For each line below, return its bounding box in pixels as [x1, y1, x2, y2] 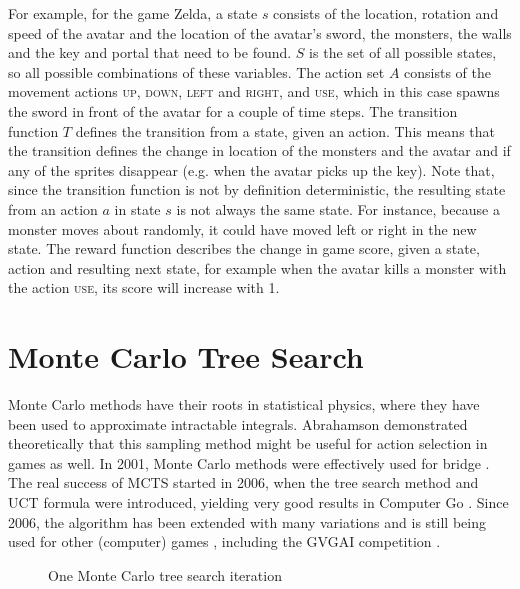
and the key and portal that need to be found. [8, 42, 292, 63]
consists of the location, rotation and [273, 3, 499, 23]
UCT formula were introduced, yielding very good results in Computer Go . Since [8, 492, 509, 512]
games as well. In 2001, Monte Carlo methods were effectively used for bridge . [8, 452, 490, 473]
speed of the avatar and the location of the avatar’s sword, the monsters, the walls [8, 22, 512, 43]
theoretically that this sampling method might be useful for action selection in [8, 433, 488, 454]
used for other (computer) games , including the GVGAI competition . [8, 531, 441, 552]
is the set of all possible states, [309, 42, 497, 63]
